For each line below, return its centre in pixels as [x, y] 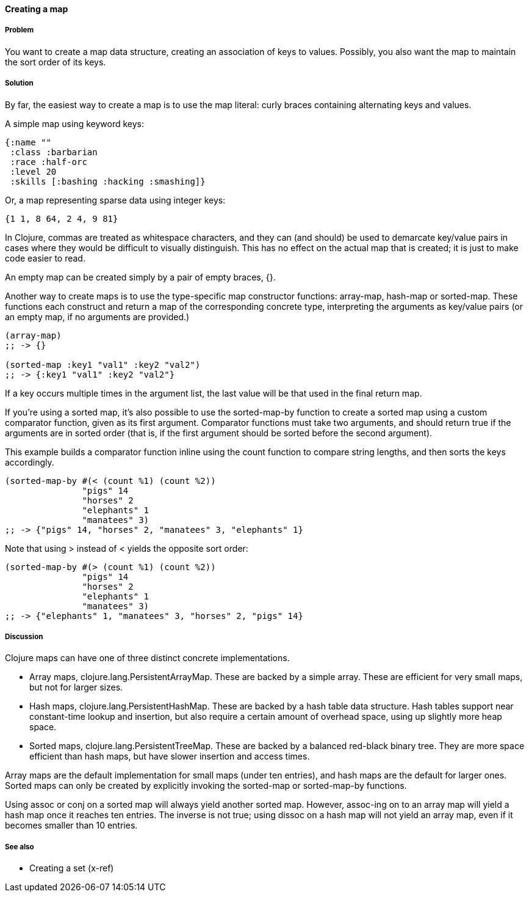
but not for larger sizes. [76, 687]
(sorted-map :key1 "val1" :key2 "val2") [103, 364]
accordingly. [30, 462]
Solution [19, 83]
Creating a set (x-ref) [72, 868]
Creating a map [37, 9]
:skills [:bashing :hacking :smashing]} [108, 181]
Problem [20, 30]
